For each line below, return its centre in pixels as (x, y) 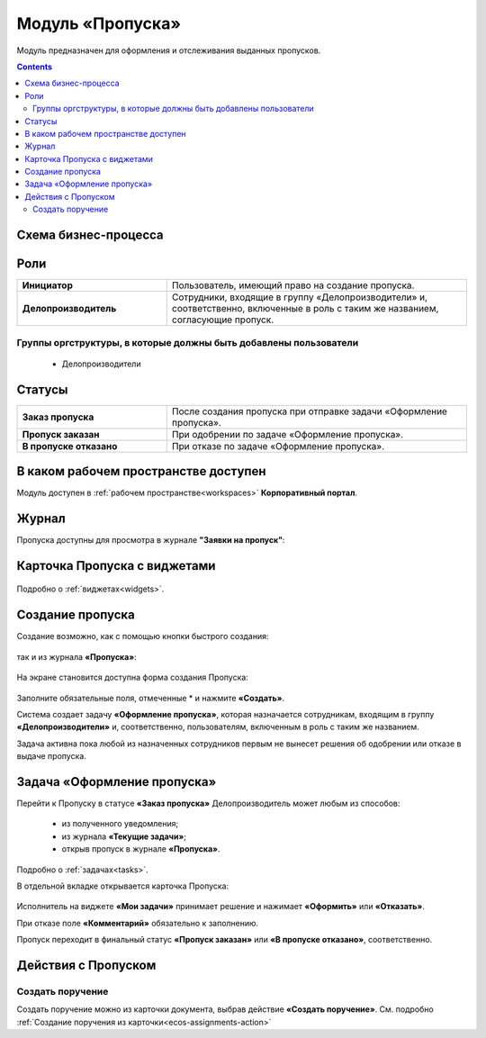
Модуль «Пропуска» (99, 23)
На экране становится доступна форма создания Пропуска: (133, 677)
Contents (35, 67)
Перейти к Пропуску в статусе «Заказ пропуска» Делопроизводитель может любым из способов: (208, 803)
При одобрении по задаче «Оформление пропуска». (288, 434)
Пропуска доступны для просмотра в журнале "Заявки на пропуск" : (151, 540)
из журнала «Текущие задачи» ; (124, 836)
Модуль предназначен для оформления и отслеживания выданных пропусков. (169, 50)
